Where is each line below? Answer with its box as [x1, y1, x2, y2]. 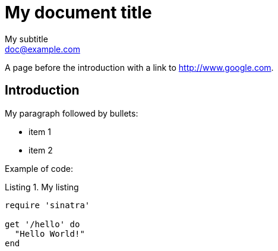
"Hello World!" [14, 228, 85, 239]
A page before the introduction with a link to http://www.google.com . [5, 62, 274, 73]
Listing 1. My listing [5, 181, 79, 192]
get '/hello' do [5, 219, 80, 229]
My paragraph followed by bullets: [5, 108, 138, 118]
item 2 [29, 145, 53, 155]
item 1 [29, 126, 51, 137]
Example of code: [5, 163, 73, 174]
